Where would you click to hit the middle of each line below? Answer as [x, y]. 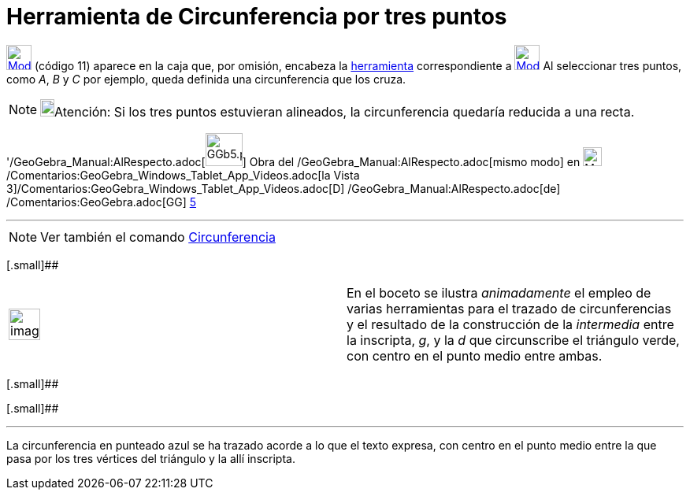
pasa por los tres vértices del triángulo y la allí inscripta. [151, 458]
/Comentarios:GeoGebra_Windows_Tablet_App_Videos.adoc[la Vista [183, 175]
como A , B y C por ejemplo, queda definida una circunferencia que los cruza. [206, 79]
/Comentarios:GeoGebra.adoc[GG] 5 [102, 202]
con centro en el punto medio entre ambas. [475, 355]
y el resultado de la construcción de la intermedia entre [510, 324]
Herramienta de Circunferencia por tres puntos [257, 17]
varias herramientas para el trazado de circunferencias [509, 308]
